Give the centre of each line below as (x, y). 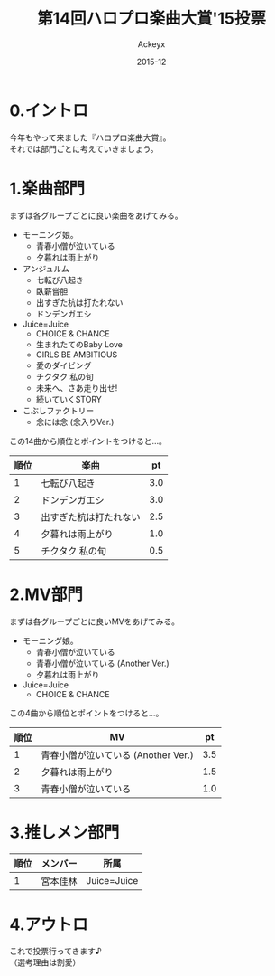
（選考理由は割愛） (45, 962)
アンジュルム (46, 269)
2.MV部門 (46, 594)
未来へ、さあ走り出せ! (77, 388)
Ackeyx (151, 44)
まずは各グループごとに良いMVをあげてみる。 (95, 621)
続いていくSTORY (69, 399)
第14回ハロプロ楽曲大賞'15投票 (151, 19)
